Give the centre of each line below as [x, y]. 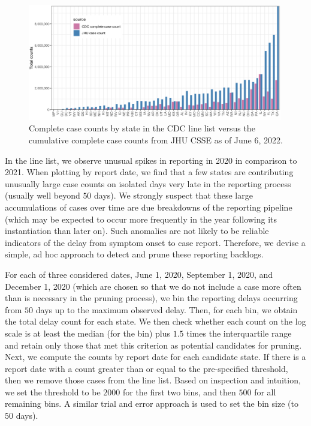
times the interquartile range [239, 333]
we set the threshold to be [53, 391]
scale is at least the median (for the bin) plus [88, 333]
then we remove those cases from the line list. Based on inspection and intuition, [153, 380]
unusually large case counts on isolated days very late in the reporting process [148, 183]
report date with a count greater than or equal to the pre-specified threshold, [147, 368]
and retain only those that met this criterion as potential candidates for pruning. [153, 345]
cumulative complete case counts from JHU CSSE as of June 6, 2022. [156, 140]
